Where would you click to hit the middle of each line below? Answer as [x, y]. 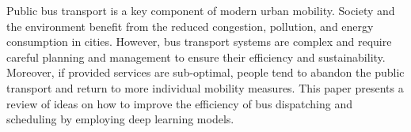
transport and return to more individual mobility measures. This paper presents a [205, 87]
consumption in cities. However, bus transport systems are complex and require [199, 41]
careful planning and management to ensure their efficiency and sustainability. [196, 57]
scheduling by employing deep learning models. [120, 119]
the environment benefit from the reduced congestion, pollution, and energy [190, 26]
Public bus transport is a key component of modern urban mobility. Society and [201, 10]
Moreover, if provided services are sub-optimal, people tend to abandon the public [205, 72]
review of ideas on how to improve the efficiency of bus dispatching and [180, 103]
